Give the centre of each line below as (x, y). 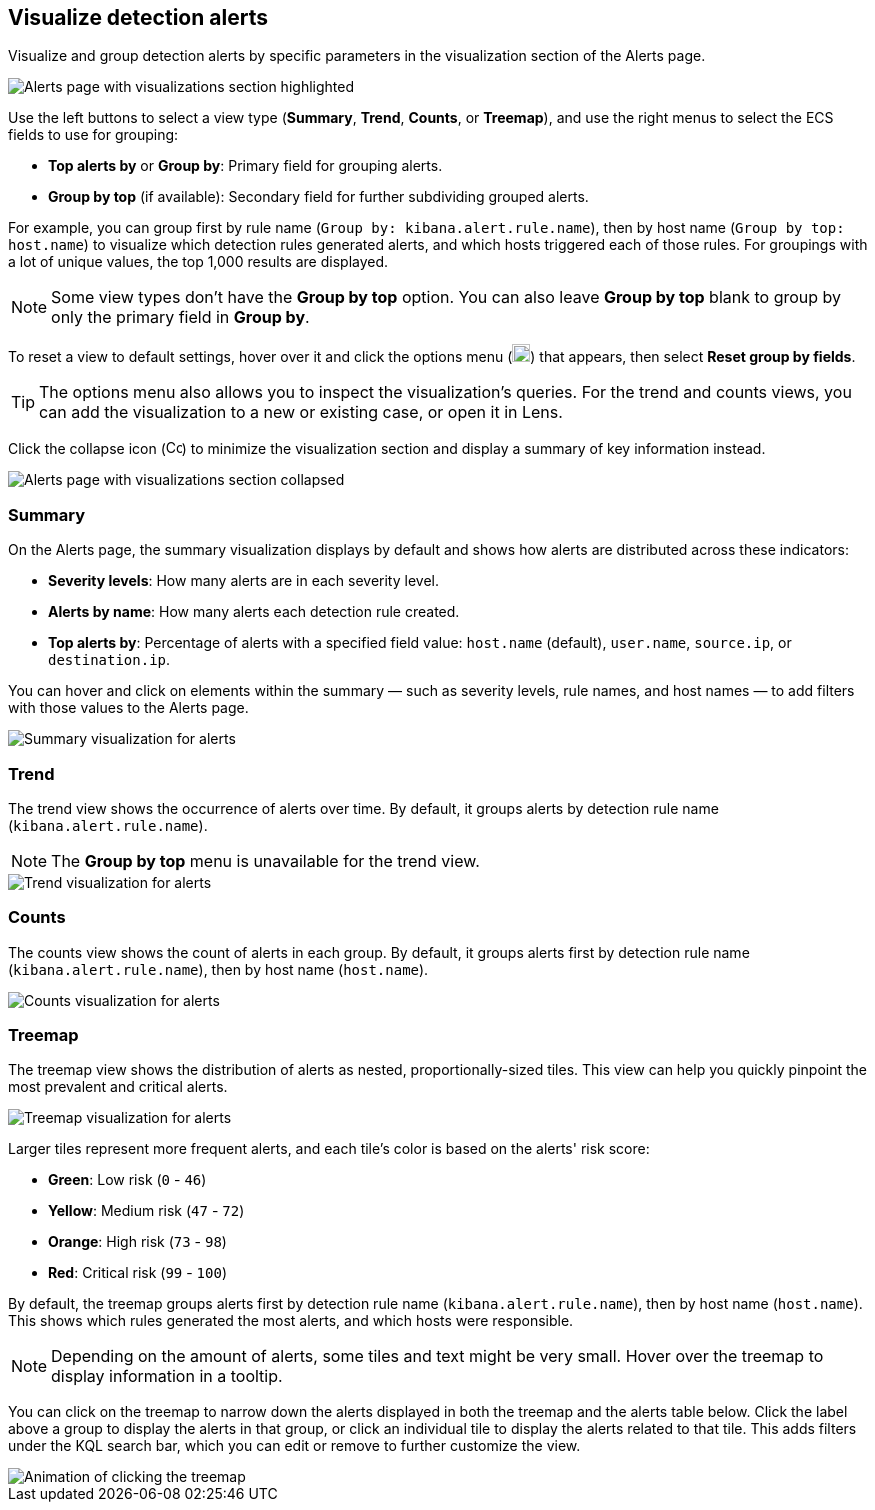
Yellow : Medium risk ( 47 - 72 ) (146, 1211)
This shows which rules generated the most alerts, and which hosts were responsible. (291, 1321)
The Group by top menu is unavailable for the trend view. (265, 860)
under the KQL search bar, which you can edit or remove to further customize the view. (294, 1446)
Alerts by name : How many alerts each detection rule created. (254, 612)
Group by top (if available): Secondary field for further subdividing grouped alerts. (318, 197)
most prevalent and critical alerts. (118, 1087)
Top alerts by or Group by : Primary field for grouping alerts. (245, 166)
